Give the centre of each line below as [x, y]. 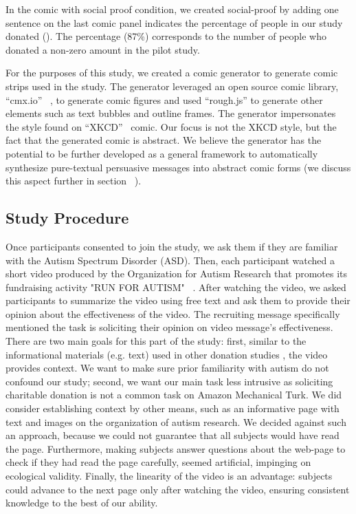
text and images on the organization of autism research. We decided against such [176, 421]
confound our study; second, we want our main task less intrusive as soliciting [169, 381]
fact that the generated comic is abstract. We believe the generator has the [164, 140]
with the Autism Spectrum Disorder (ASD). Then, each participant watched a [170, 260]
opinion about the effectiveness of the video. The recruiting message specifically [173, 313]
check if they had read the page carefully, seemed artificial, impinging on [158, 462]
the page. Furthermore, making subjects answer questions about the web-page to [176, 448]
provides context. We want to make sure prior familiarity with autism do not [167, 368]
